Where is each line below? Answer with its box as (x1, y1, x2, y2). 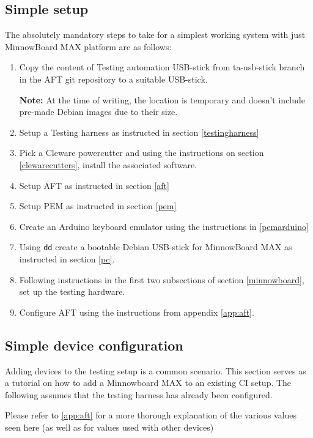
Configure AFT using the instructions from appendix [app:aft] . (19, 305, 254, 318)
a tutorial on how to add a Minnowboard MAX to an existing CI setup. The (5, 376, 292, 389)
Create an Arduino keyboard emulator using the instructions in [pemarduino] (19, 220, 309, 232)
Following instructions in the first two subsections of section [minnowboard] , (19, 273, 304, 286)
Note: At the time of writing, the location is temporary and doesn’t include (19, 93, 306, 106)
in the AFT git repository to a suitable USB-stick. (19, 72, 208, 85)
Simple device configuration (5, 335, 183, 354)
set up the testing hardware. (19, 285, 125, 298)
